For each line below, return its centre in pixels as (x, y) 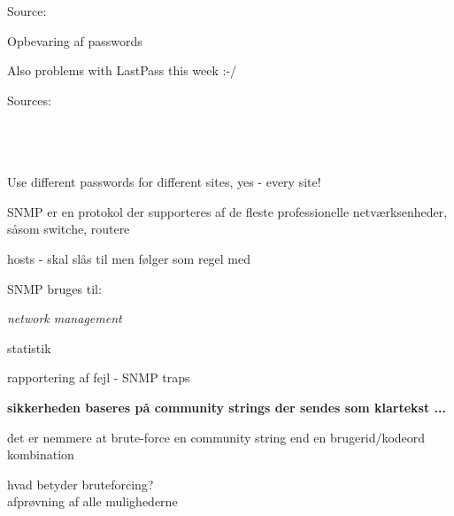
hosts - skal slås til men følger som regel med (129, 258)
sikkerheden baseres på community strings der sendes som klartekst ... (227, 407)
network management (65, 318)
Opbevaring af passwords (75, 40)
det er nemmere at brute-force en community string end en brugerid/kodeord (216, 437)
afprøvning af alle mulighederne (92, 501)
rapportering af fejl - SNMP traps (99, 377)
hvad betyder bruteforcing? (81, 484)
